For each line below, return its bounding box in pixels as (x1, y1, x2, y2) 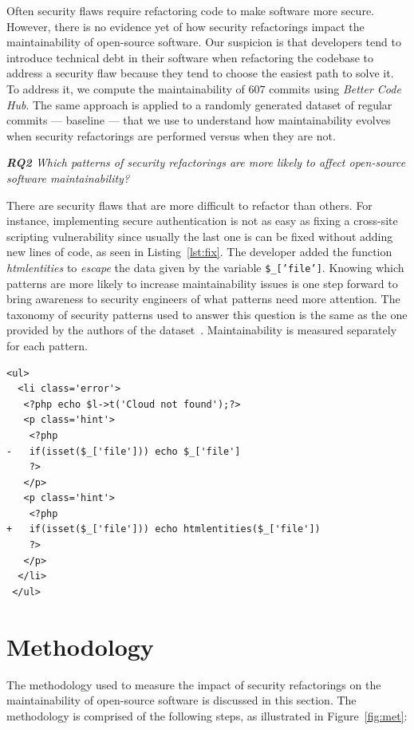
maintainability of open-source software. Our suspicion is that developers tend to (6, 34, 401, 50)
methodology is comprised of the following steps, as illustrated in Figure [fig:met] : (6, 707, 408, 724)
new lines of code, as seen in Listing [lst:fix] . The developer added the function (6, 243, 392, 260)
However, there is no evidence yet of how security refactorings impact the (6, 18, 365, 34)
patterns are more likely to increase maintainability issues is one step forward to (6, 274, 398, 291)
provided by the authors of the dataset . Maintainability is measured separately (6, 322, 397, 338)
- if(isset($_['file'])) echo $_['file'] (6, 445, 241, 457)
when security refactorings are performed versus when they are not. (6, 127, 336, 144)
